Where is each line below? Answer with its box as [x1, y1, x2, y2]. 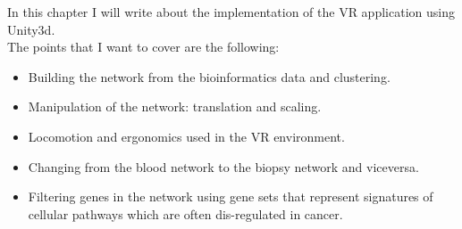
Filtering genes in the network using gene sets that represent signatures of [28, 187, 433, 206]
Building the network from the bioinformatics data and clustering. [28, 67, 391, 86]
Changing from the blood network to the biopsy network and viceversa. [28, 157, 419, 176]
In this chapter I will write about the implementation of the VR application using [7, 3, 455, 20]
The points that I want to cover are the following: [7, 37, 280, 56]
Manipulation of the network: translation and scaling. [28, 97, 322, 116]
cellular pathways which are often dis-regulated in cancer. [28, 204, 343, 223]
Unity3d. [7, 20, 55, 38]
